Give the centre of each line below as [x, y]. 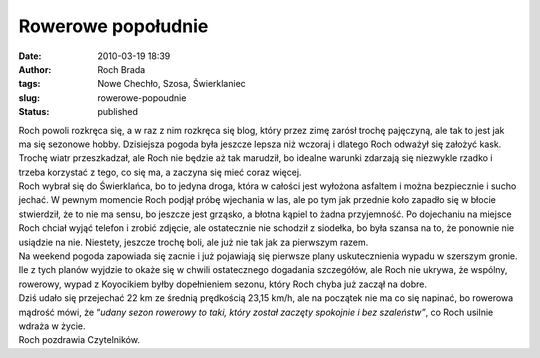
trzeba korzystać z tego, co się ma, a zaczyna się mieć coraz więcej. [160, 172]
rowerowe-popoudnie [142, 97]
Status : [34, 112]
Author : [35, 69]
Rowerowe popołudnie [113, 26]
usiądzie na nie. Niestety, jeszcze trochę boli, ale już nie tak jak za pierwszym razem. [193, 242]
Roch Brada [121, 69]
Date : [30, 56]
